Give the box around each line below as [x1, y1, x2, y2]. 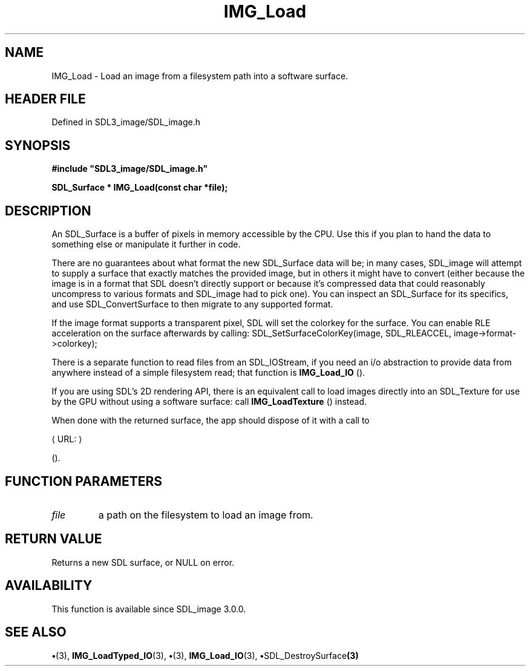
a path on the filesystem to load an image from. [98, 508, 313, 521]
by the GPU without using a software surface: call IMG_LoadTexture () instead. [51, 396, 367, 407]
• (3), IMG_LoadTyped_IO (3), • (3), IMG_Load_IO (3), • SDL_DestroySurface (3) [51, 650, 359, 661]
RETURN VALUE [5, 531, 102, 547]
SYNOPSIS [5, 137, 71, 153]
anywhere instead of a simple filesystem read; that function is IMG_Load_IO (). [51, 367, 365, 378]
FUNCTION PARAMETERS [5, 473, 162, 489]
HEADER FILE [5, 91, 86, 107]
